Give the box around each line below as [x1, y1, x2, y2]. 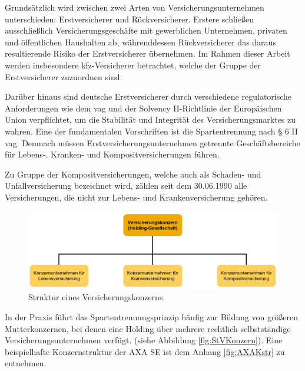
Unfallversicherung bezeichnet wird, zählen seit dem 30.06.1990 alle [5, 179, 247, 192]
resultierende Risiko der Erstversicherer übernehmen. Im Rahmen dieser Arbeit [5, 47, 290, 60]
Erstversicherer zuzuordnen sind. [5, 70, 122, 83]
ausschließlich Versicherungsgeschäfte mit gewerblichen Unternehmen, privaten [5, 24, 287, 37]
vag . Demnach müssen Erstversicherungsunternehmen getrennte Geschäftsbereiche [5, 136, 300, 149]
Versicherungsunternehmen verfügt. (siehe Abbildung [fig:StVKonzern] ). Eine [5, 334, 283, 346]
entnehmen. [5, 357, 47, 369]
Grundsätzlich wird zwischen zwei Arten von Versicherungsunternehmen [5, 1, 264, 13]
